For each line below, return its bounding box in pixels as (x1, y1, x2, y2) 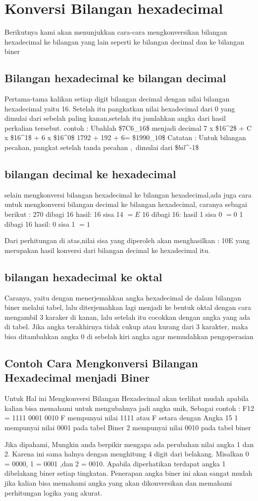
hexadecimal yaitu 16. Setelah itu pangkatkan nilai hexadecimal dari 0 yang (4, 103, 235, 113)
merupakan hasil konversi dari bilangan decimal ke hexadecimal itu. (4, 245, 210, 255)
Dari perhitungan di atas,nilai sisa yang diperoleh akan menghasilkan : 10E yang (4, 235, 250, 246)
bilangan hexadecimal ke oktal (4, 269, 162, 284)
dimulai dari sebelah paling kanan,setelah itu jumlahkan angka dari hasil (4, 113, 226, 123)
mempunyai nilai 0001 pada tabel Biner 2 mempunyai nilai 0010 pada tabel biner (4, 422, 251, 432)
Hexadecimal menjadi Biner (4, 370, 150, 385)
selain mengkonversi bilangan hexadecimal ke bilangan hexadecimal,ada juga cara (4, 189, 252, 200)
